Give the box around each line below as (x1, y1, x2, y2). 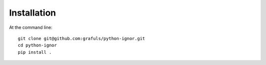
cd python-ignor (18, 43, 57, 48)
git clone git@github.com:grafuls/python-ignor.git (18, 36, 145, 41)
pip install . (18, 49, 52, 55)
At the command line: (9, 24, 53, 30)
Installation (9, 7, 56, 18)
